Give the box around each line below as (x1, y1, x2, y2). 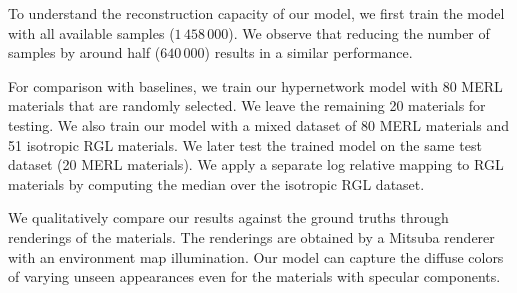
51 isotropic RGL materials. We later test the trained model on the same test (8, 134, 482, 155)
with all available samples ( (8, 22, 175, 43)
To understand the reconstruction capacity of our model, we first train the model (8, 3, 505, 23)
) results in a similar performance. (204, 42, 413, 63)
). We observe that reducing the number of (228, 22, 490, 43)
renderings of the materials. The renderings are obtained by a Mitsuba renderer (8, 226, 495, 247)
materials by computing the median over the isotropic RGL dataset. (8, 173, 425, 194)
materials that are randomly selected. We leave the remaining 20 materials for (8, 95, 486, 116)
